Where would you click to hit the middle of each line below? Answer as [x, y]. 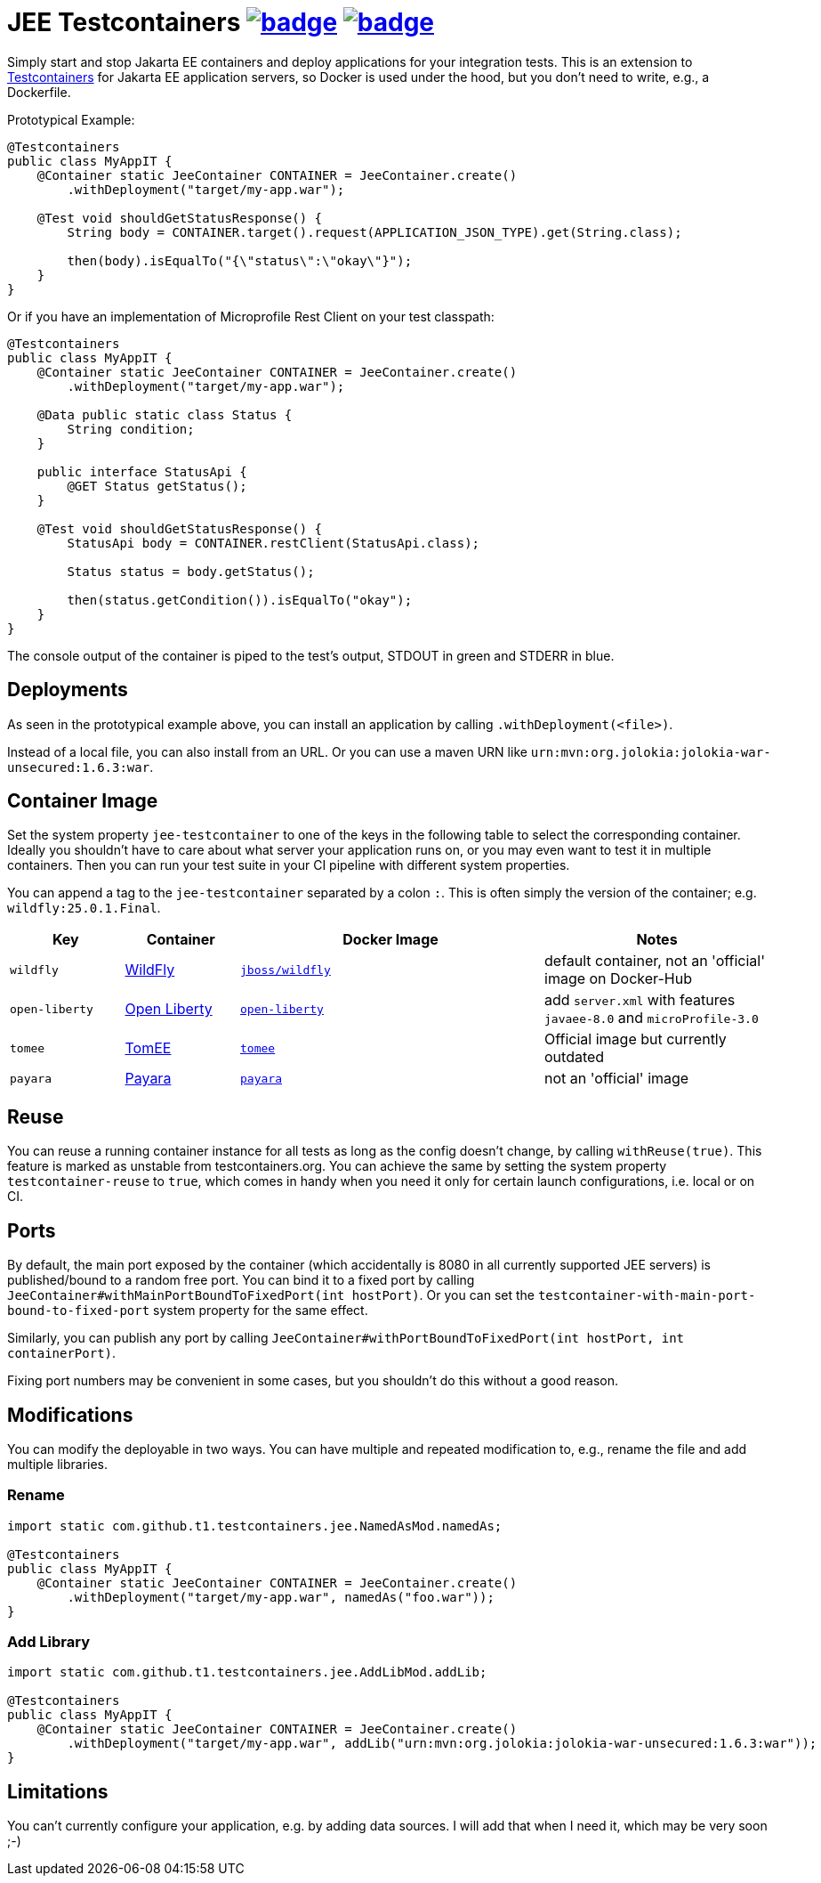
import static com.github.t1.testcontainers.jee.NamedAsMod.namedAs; [255, 1526]
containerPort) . [62, 1353]
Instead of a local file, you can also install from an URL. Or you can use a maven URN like [267, 751]
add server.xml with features [640, 1000]
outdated [575, 1057]
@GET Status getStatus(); [157, 486]
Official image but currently [636, 1039]
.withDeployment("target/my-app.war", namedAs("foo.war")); [281, 1597]
